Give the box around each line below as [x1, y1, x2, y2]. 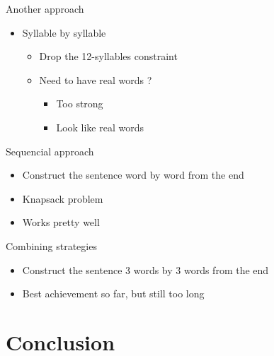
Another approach [6, 1, 84, 16]
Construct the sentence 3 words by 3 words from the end [22, 262, 269, 277]
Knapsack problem [22, 191, 103, 206]
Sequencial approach [6, 143, 94, 158]
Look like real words [56, 119, 144, 134]
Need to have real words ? [39, 72, 152, 87]
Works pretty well [22, 215, 100, 230]
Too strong [56, 96, 103, 111]
